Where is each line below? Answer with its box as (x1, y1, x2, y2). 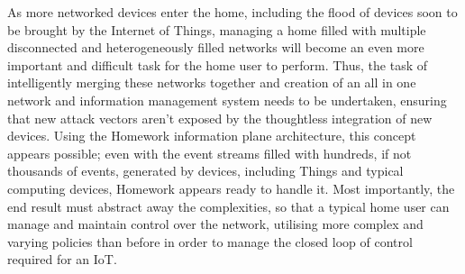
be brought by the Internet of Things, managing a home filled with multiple (7, 20, 426, 39)
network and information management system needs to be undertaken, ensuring (7, 90, 447, 109)
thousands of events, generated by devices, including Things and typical (7, 161, 404, 180)
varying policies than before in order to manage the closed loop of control (7, 232, 413, 251)
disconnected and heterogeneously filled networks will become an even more (7, 38, 424, 57)
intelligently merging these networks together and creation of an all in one (7, 73, 416, 92)
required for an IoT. (7, 250, 117, 269)
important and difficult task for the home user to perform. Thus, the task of (7, 55, 428, 74)
